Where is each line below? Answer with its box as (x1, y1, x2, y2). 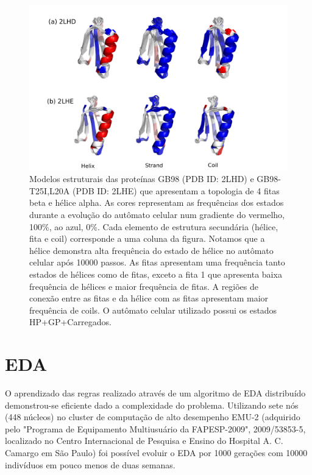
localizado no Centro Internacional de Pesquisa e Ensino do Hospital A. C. (5, 434, 283, 447)
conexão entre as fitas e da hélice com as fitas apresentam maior (29, 292, 269, 304)
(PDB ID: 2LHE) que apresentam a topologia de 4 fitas (72, 184, 280, 197)
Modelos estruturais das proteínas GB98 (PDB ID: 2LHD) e (29, 172, 254, 185)
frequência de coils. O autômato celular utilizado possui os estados (29, 303, 277, 316)
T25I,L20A (29, 184, 70, 197)
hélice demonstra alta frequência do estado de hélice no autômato (29, 244, 274, 256)
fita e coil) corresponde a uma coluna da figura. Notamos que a (29, 232, 265, 245)
